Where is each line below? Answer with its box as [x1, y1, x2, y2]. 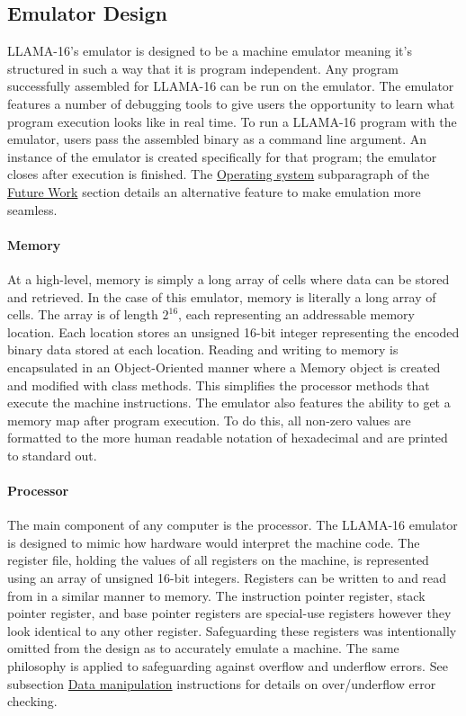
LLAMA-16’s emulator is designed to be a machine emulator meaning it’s [7, 41, 412, 60]
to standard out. [7, 445, 97, 464]
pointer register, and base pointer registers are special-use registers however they [7, 604, 452, 622]
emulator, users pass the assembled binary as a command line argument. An [7, 130, 427, 148]
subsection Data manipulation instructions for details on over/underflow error [7, 674, 436, 693]
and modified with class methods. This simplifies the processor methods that [7, 375, 430, 394]
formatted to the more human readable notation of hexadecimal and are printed [7, 428, 448, 447]
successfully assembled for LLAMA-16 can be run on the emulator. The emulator [7, 76, 454, 95]
